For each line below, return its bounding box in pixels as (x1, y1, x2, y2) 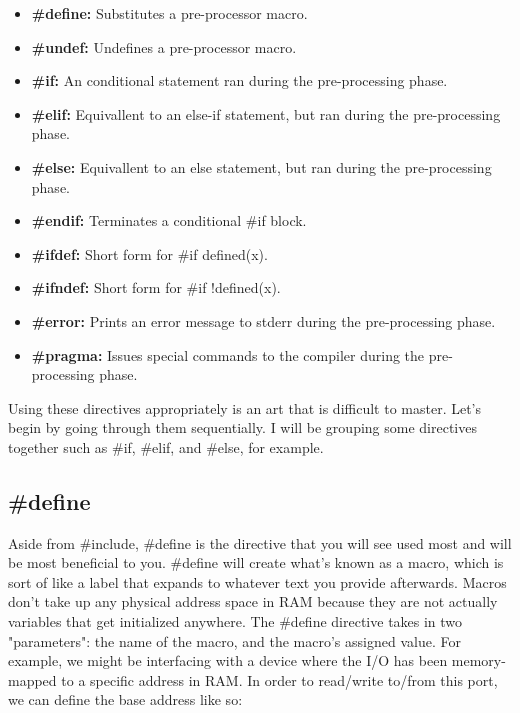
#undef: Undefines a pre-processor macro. (31, 36, 297, 57)
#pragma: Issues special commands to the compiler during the (31, 344, 425, 365)
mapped (8, 669, 57, 690)
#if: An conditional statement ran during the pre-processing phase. (31, 70, 448, 91)
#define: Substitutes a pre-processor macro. (31, 3, 308, 23)
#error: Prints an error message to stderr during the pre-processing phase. (31, 310, 496, 331)
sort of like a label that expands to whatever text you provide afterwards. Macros (8, 571, 507, 592)
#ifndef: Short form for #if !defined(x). (31, 277, 281, 298)
